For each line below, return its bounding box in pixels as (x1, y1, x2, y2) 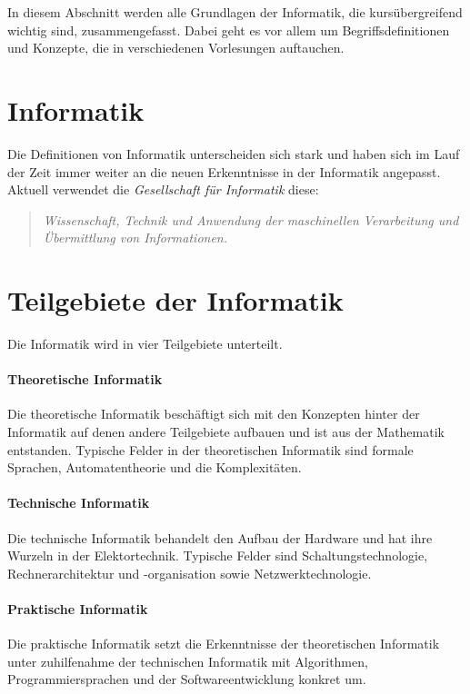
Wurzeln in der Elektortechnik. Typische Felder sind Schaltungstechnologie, (7, 546, 428, 565)
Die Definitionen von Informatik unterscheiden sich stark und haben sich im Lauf (7, 144, 460, 163)
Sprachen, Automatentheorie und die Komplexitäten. (7, 458, 302, 477)
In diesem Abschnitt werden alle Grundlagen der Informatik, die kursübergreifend (7, 3, 463, 21)
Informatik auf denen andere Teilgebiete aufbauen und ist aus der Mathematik (7, 421, 445, 441)
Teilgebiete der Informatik (7, 282, 344, 319)
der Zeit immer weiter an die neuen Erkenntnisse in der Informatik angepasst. (7, 162, 441, 181)
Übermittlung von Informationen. (43, 228, 228, 247)
